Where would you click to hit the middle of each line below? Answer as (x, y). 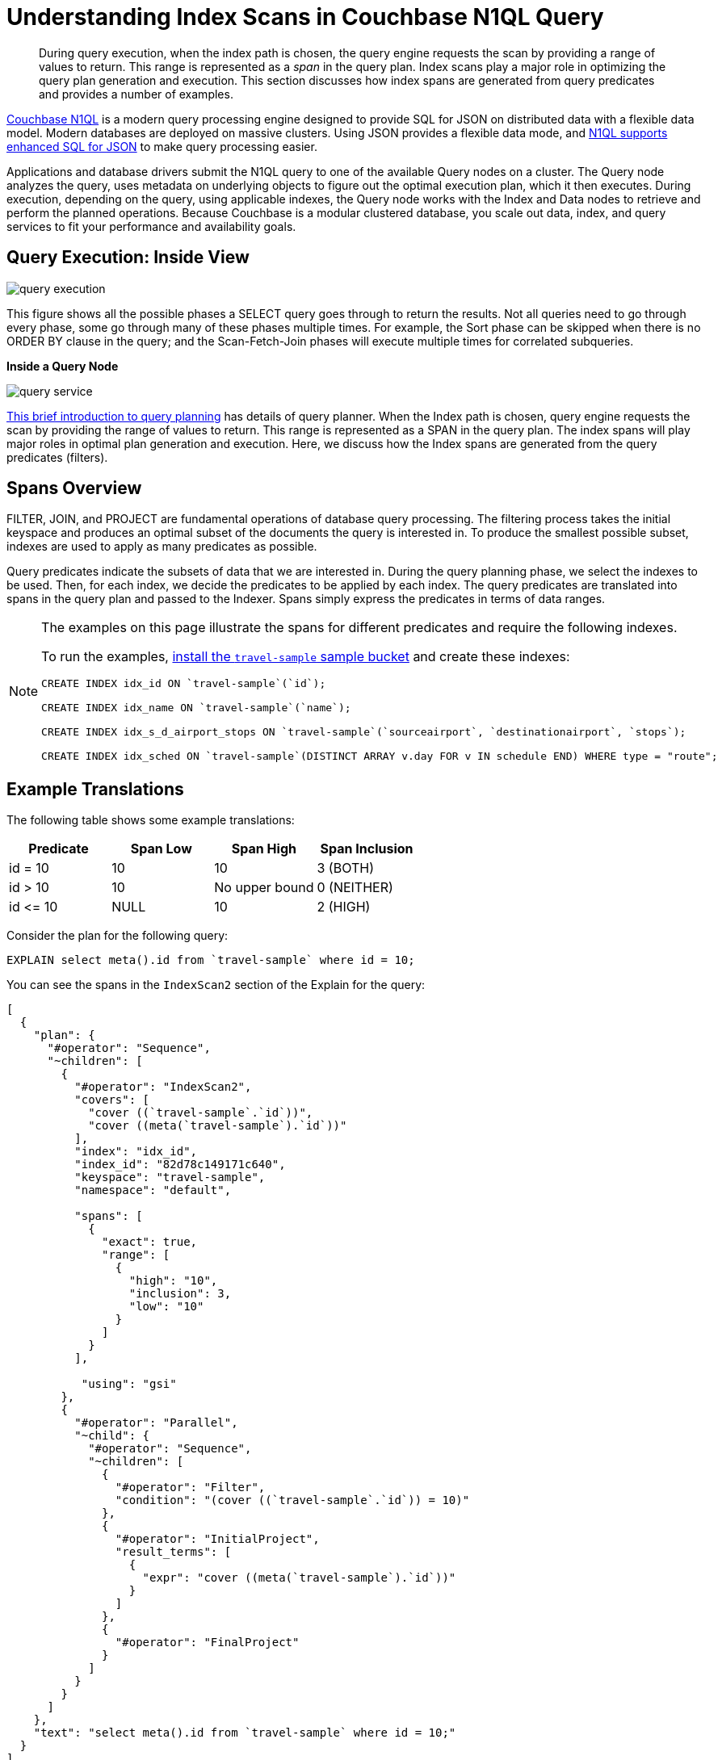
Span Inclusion (367, 849)
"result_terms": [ (173, 1552)
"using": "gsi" (129, 1384)
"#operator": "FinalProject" (207, 1643)
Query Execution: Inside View (128, 258)
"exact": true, (150, 1242)
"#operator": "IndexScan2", (163, 1087)
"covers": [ (112, 1100)
